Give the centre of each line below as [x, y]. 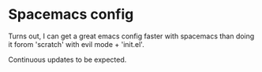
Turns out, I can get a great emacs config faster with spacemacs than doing [131, 36]
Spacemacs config [71, 14]
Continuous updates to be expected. [67, 59]
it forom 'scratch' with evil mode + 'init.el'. [76, 44]
